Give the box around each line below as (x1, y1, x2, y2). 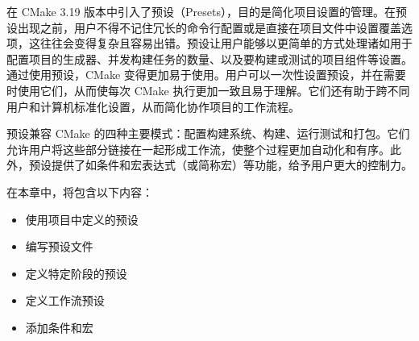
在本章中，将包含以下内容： (6, 183, 153, 200)
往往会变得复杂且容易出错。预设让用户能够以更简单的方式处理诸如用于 (39, 35, 413, 52)
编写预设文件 (25, 238, 93, 255)
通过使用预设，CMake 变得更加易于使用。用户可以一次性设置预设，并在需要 (6, 66, 406, 83)
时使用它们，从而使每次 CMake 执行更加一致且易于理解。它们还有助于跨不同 (6, 81, 410, 98)
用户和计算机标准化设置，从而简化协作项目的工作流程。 (6, 98, 300, 114)
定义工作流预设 (25, 292, 105, 309)
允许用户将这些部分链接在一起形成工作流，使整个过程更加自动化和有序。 (6, 140, 390, 157)
